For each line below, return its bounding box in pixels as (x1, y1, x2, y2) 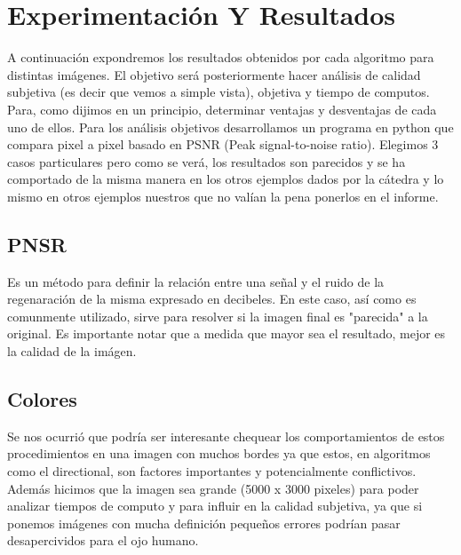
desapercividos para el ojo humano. (7, 531, 199, 550)
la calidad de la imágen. (7, 342, 137, 361)
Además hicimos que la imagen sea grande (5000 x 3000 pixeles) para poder (7, 479, 419, 497)
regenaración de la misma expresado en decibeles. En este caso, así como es (7, 289, 417, 308)
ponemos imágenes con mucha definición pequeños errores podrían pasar (7, 513, 401, 532)
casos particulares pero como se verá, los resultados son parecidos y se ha (7, 152, 406, 170)
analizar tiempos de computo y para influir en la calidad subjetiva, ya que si (7, 496, 423, 515)
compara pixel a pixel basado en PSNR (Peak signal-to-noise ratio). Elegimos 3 (7, 135, 439, 154)
